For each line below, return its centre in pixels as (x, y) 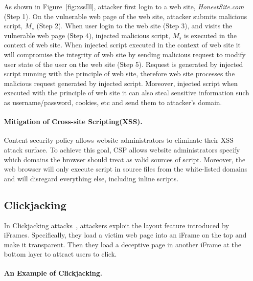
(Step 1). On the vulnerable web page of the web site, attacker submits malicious (126, 16)
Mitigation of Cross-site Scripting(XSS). (73, 121)
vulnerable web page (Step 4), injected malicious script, (87, 35)
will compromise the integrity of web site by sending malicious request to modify (125, 54)
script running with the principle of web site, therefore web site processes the (119, 74)
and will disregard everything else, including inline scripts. (91, 178)
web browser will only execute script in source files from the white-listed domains (126, 169)
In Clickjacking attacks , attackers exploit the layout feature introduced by (116, 225)
